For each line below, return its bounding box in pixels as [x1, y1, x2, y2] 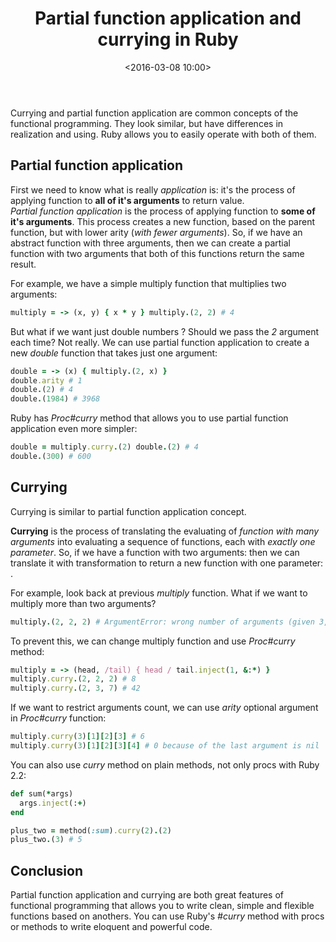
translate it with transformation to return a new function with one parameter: [10, 557, 324, 569]
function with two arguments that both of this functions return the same [10, 247, 305, 259]
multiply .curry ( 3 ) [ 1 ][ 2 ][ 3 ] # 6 [10, 732, 145, 742]
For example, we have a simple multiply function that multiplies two [10, 277, 287, 289]
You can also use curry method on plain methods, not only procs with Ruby [10, 758, 320, 771]
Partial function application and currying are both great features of [10, 889, 285, 901]
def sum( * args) [10, 788, 74, 799]
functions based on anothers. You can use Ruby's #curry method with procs [10, 910, 325, 922]
